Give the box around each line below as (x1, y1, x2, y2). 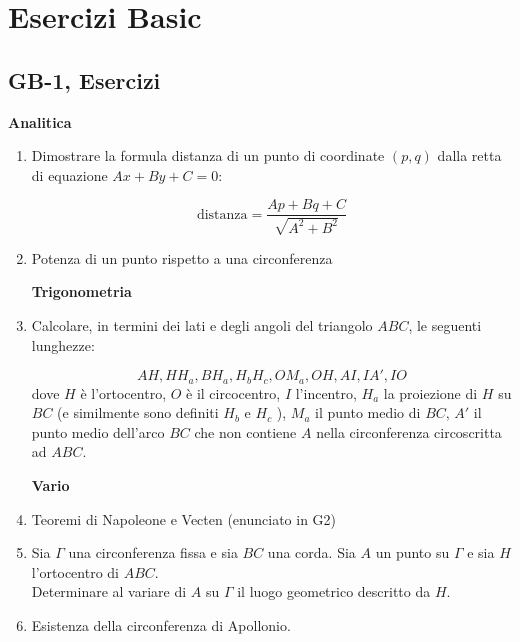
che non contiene (194, 421, 297, 442)
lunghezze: (31, 334, 95, 355)
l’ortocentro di (31, 561, 120, 582)
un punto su (375, 542, 450, 563)
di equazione (31, 164, 108, 185)
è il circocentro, (186, 382, 281, 403)
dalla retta (437, 145, 502, 166)
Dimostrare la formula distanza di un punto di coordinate (31, 145, 385, 166)
